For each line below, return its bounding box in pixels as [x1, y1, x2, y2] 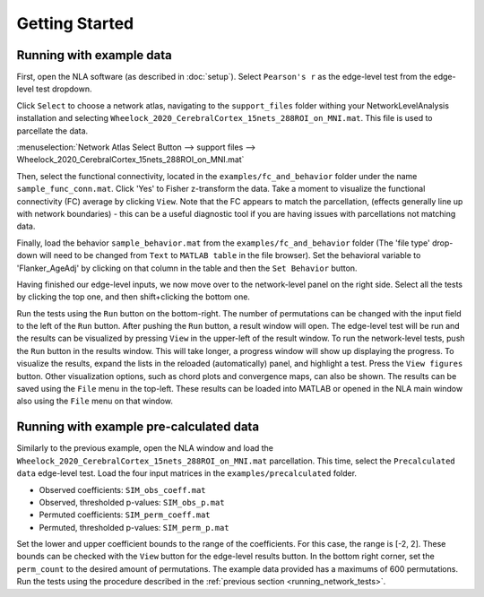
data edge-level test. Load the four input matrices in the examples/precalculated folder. [16, 468, 358, 479]
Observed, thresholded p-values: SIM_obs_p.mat [39, 497, 225, 507]
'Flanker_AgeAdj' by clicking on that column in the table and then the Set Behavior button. [16, 263, 358, 273]
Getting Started [16, 13, 134, 33]
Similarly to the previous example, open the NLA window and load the [16, 443, 273, 454]
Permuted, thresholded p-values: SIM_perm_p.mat [39, 522, 229, 532]
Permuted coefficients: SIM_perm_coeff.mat [39, 509, 211, 520]
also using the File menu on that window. [16, 395, 174, 407]
